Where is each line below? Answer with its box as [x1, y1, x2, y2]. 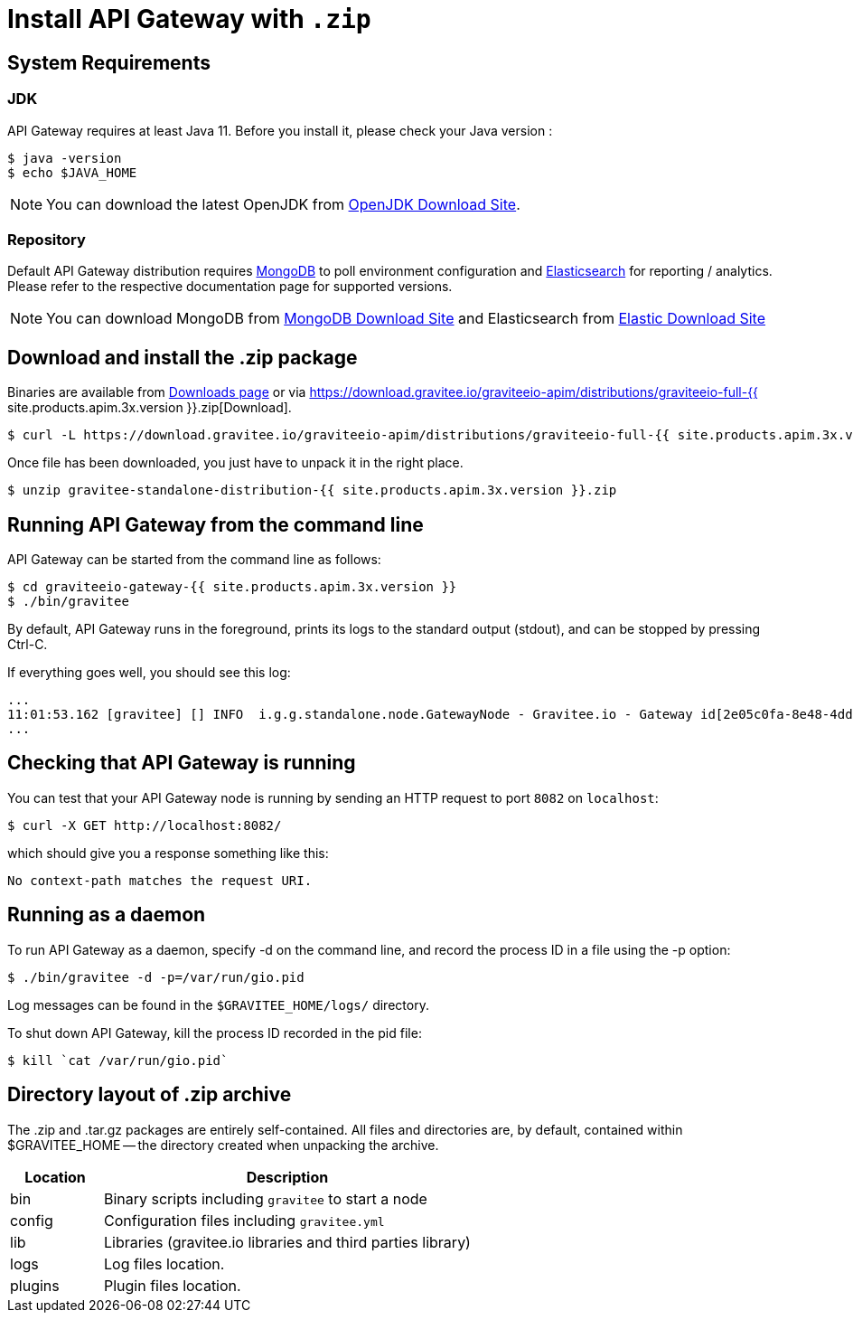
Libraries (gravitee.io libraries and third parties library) [103, 1232, 471, 1251]
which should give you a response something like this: [7, 844, 329, 861]
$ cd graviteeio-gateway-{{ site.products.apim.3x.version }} [7, 579, 457, 594]
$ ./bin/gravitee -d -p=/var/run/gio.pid [7, 969, 305, 985]
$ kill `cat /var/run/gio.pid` [7, 1052, 229, 1068]
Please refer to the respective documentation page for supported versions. [7, 278, 453, 295]
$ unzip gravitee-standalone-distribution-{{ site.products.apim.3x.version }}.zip [7, 483, 617, 498]
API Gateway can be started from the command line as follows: [7, 551, 381, 567]
